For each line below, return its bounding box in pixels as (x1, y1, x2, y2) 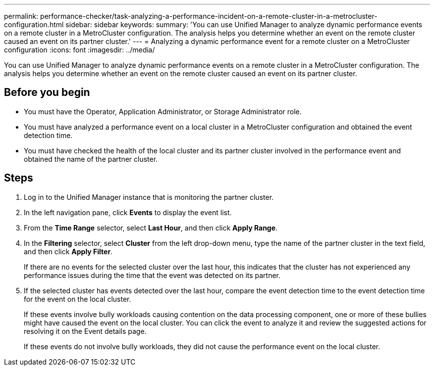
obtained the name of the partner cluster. (24, 154, 158, 163)
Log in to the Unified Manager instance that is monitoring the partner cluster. (24, 192, 274, 201)
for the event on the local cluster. (24, 294, 131, 303)
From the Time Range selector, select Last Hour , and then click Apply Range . (24, 223, 278, 232)
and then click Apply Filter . (24, 247, 113, 256)
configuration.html (4, 20, 64, 29)
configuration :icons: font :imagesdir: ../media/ (4, 46, 155, 54)
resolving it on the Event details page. (24, 326, 147, 335)
